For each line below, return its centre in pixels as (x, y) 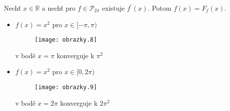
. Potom (159, 8)
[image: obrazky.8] (66, 40)
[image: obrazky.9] (66, 87)
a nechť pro (59, 8)
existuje (114, 8)
